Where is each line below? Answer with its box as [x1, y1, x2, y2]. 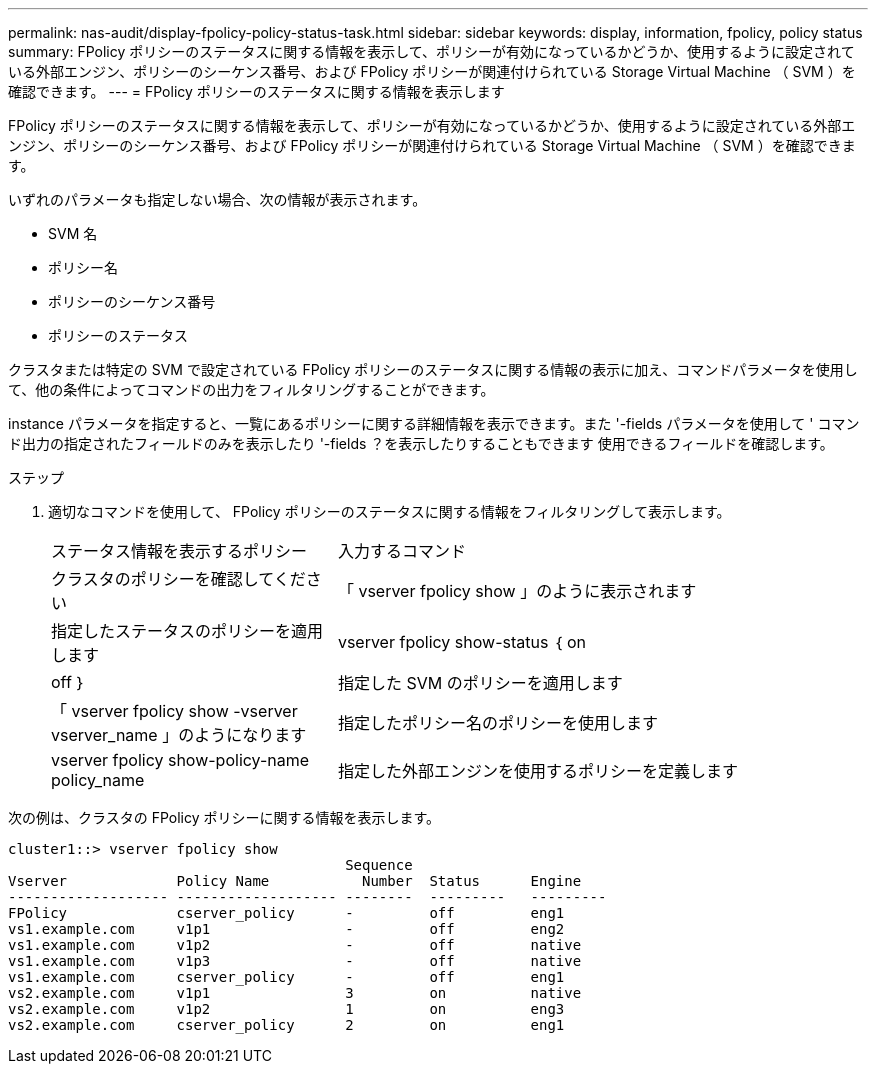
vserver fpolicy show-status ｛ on [337, 632, 587, 652]
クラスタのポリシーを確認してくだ [51, 569, 306, 589]
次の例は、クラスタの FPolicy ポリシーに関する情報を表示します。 [8, 809, 441, 826]
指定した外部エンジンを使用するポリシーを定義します [337, 761, 738, 781]
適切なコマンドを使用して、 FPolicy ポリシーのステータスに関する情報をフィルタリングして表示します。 [48, 503, 731, 520]
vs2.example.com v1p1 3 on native [8, 985, 582, 1001]
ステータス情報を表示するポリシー [51, 541, 308, 561]
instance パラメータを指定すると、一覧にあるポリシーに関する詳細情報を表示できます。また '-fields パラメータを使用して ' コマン [8, 415, 860, 432]
